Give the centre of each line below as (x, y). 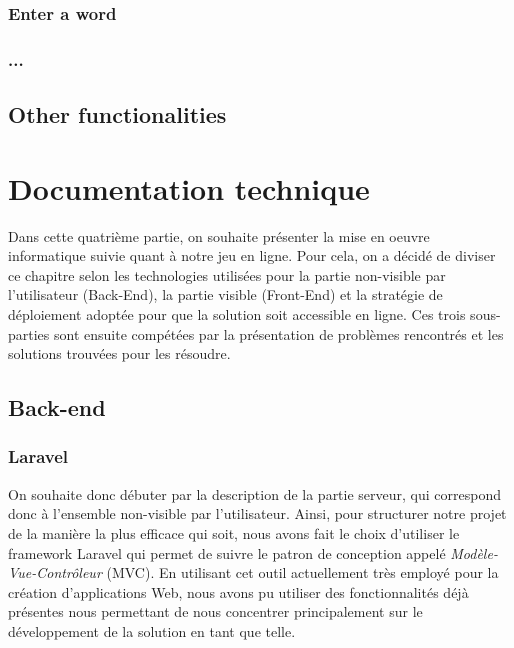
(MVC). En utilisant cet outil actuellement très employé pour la (302, 572)
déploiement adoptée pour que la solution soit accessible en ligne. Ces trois (237, 313)
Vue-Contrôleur (55, 572)
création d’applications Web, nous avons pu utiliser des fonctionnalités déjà (238, 591)
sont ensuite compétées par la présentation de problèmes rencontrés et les (279, 333)
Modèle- (474, 552)
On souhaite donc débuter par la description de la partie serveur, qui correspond (254, 493)
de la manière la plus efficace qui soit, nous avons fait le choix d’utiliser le (234, 532)
